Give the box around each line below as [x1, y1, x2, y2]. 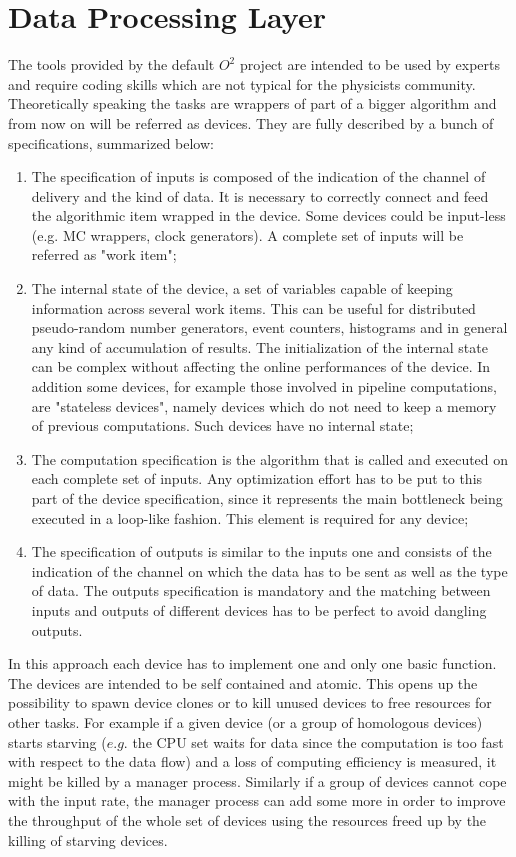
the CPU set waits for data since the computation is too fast [132, 731, 504, 752]
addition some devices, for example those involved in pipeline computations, [31, 376, 497, 397]
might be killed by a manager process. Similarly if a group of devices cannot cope [8, 770, 507, 791]
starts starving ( [8, 731, 107, 752]
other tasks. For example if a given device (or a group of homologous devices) [8, 711, 483, 732]
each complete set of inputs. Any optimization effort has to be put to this [31, 468, 483, 489]
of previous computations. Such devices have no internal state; [31, 415, 414, 436]
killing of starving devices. [8, 829, 168, 850]
